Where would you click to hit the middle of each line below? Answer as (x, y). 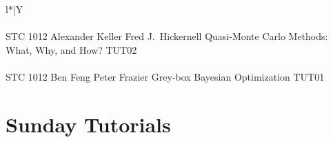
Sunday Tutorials (88, 124)
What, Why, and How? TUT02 (71, 49)
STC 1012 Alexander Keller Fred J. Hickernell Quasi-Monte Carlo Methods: (167, 36)
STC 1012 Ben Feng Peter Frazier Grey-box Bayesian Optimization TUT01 (165, 76)
